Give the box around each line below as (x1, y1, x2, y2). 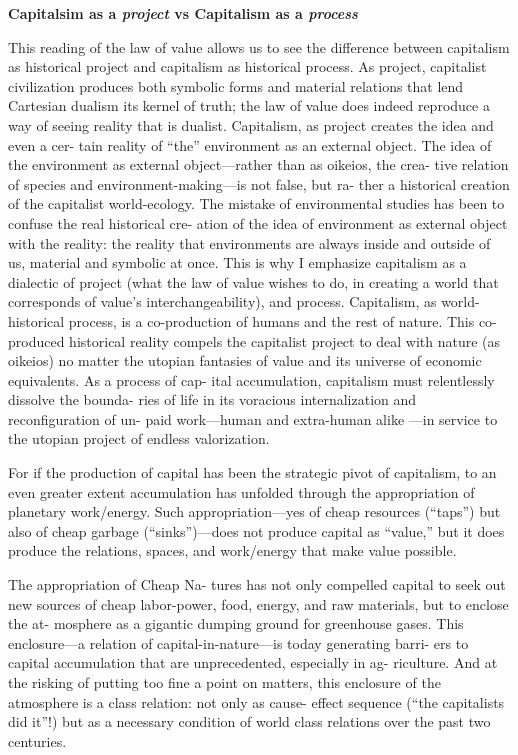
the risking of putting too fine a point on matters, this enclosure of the (8, 672, 441, 692)
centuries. (8, 730, 67, 751)
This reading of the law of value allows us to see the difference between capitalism (8, 36, 510, 57)
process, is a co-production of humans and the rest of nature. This (68, 310, 475, 331)
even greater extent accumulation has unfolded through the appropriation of (8, 481, 475, 502)
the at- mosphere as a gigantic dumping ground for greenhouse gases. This (8, 613, 464, 634)
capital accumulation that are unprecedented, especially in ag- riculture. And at (8, 652, 498, 673)
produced (8, 330, 65, 351)
